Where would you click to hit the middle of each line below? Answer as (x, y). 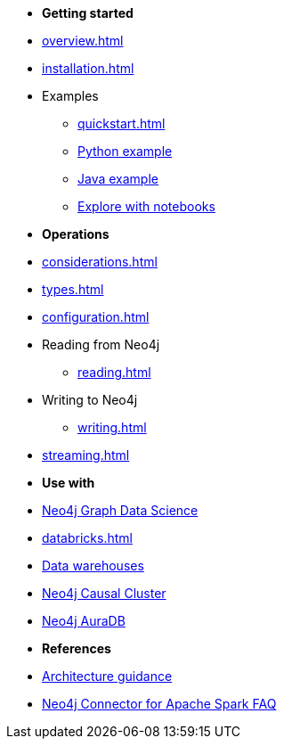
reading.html (114, 372)
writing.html (112, 427)
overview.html (83, 41)
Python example (125, 151)
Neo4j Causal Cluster (104, 593)
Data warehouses (93, 566)
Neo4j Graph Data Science (120, 510)
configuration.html (96, 317)
